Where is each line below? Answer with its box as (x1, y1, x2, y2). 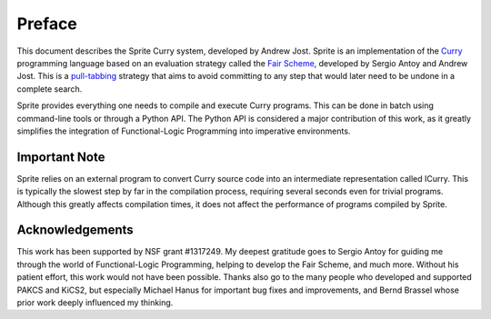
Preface (16, 14, 77, 34)
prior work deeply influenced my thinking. (16, 297, 174, 308)
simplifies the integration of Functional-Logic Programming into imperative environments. (16, 125, 351, 136)
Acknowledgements (16, 223, 134, 238)
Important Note (16, 149, 105, 164)
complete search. (16, 83, 83, 95)
